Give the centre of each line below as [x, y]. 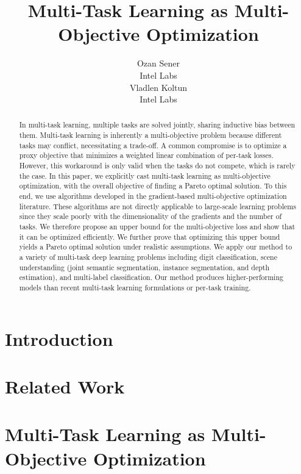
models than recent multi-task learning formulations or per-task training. [135, 287]
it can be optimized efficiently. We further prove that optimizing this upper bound [150, 236]
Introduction [59, 338]
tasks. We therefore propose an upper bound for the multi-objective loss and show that [157, 227]
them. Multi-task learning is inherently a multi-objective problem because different [150, 135]
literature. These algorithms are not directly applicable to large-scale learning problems [158, 206]
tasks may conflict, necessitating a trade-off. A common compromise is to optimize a [153, 145]
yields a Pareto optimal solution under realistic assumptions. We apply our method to [156, 247]
